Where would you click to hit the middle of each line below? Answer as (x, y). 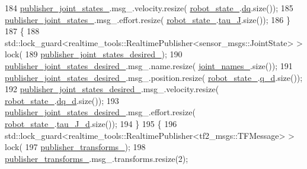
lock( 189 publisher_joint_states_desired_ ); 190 (94, 54)
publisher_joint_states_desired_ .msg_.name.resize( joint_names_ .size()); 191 (149, 65)
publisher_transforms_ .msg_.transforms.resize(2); (97, 158)
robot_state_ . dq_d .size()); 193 (62, 100)
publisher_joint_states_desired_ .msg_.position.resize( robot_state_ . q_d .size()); (154, 77)
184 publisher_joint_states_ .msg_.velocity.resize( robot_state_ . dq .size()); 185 (149, 8)
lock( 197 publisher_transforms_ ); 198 (75, 147)
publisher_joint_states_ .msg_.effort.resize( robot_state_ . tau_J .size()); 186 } (148, 19)
